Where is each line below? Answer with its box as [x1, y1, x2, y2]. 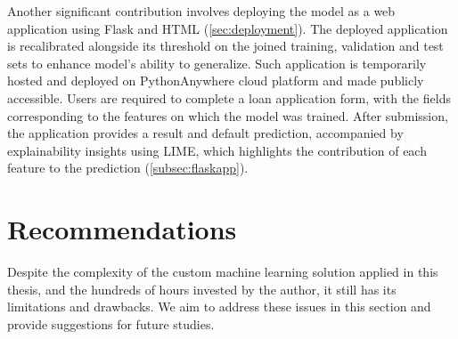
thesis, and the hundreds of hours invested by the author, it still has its [7, 279, 397, 298]
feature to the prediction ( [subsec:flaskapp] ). [7, 158, 249, 177]
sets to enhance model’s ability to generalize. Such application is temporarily [7, 53, 427, 72]
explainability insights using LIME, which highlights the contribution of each [7, 141, 427, 159]
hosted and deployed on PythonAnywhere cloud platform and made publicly [7, 71, 424, 90]
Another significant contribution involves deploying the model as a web [7, 2, 396, 20]
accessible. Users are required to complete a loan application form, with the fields [7, 88, 451, 107]
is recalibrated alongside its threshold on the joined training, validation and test [7, 36, 444, 55]
